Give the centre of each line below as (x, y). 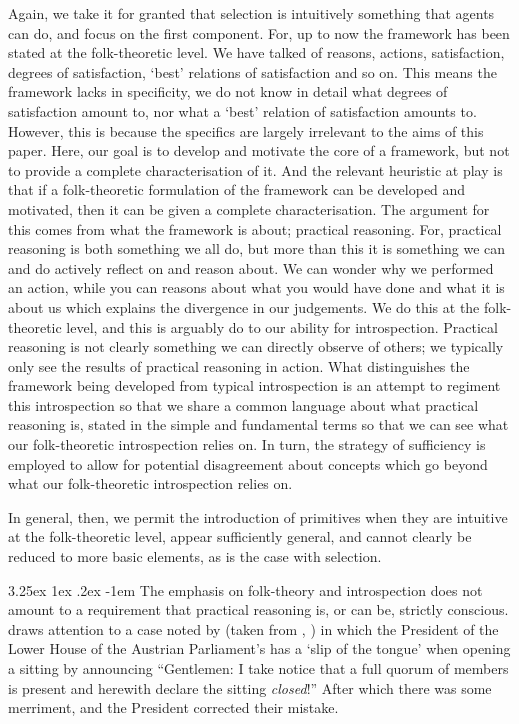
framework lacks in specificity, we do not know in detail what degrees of (228, 91)
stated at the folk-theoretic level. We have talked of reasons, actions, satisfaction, (256, 52)
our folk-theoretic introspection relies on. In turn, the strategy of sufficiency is (247, 444)
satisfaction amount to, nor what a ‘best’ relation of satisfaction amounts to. (242, 110)
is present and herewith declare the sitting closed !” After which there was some (250, 687)
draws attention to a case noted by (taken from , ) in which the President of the (253, 628)
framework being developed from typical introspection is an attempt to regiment (254, 385)
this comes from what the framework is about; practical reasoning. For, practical (255, 228)
